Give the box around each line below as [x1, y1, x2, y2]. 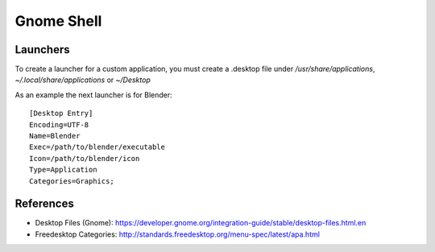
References [14, 197, 74, 211]
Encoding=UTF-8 [29, 120, 89, 129]
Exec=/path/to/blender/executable [29, 143, 165, 152]
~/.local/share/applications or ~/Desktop [14, 75, 151, 85]
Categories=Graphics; [29, 176, 114, 185]
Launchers [14, 43, 70, 56]
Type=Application [29, 165, 97, 175]
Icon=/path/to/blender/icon [29, 154, 140, 163]
